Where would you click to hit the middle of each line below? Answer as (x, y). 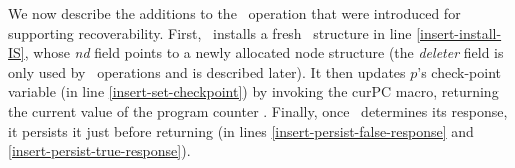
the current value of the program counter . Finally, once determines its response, (258, 110)
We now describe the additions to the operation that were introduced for (234, 13)
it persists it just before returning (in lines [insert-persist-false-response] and (241, 130)
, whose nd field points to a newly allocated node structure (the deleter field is (264, 52)
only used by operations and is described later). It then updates (207, 71)
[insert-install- (459, 32)
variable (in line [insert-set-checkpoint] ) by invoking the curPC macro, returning (253, 91)
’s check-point (459, 71)
